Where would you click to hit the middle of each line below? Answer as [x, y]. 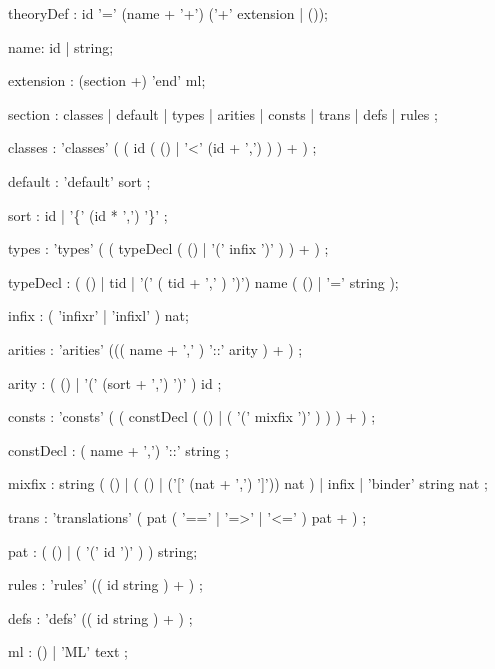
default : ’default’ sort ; [79, 180]
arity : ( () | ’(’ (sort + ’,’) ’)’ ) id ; [115, 382]
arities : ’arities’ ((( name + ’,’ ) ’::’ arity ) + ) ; [155, 348]
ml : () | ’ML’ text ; [68, 651]
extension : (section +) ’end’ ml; [107, 80]
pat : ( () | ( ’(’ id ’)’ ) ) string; [103, 550]
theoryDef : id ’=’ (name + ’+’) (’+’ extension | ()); [168, 13]
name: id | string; [61, 46]
